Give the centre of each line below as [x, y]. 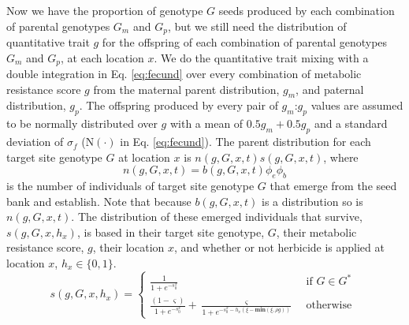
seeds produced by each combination [307, 10]
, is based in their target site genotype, [171, 232]
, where [341, 157]
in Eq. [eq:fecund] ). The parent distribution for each [245, 142]
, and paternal [330, 89]
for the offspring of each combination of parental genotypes [245, 42]
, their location [128, 247]
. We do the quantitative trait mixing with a [261, 57]
